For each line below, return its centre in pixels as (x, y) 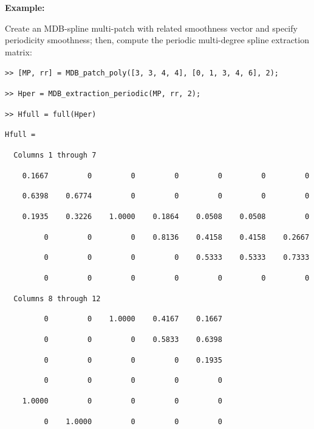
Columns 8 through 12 (57, 298)
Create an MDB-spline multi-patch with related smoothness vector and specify (151, 28)
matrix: (19, 51)
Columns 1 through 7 (55, 155)
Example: (25, 7)
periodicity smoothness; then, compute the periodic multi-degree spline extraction (157, 40)
